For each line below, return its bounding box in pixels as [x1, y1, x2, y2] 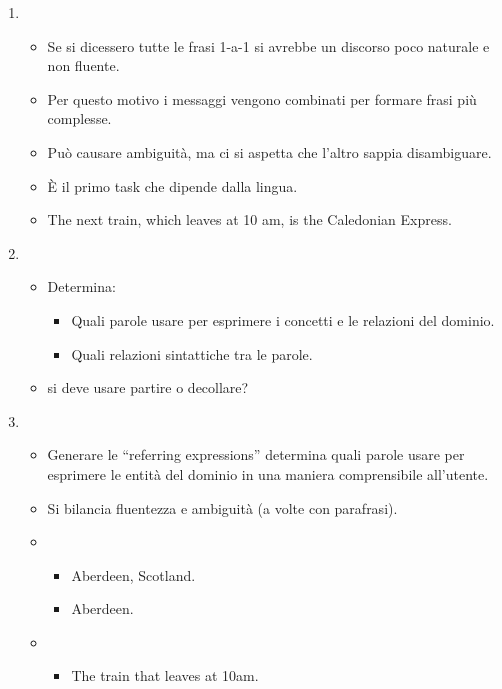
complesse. [47, 108, 112, 129]
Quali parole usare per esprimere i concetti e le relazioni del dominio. [71, 309, 495, 330]
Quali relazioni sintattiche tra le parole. [71, 343, 313, 364]
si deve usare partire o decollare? [47, 377, 249, 398]
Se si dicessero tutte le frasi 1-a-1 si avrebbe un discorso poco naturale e [47, 35, 490, 56]
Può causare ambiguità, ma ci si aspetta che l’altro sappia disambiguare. [47, 141, 492, 162]
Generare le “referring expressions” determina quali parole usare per [47, 444, 465, 465]
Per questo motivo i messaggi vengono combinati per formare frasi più [47, 88, 477, 109]
